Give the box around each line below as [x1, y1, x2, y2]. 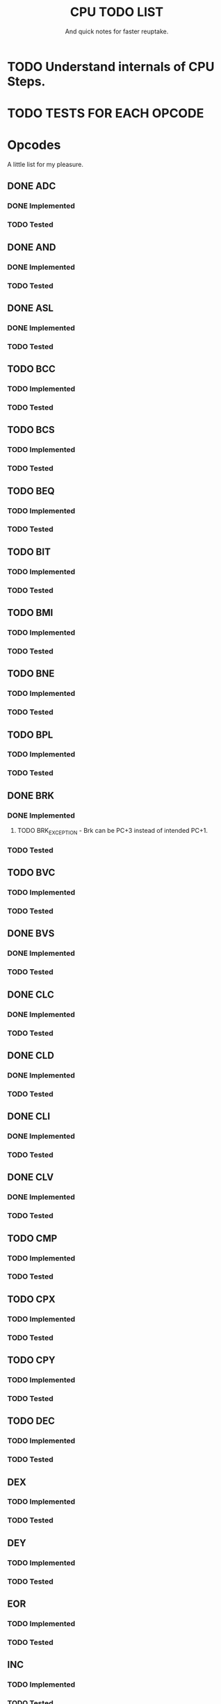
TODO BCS [7, 424, 56, 436]
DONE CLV [7, 1171, 54, 1183]
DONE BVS [7, 927, 55, 939]
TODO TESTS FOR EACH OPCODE [7, 106, 204, 122]
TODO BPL [7, 729, 54, 740]
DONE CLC [7, 989, 54, 1000]
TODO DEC [7, 1415, 56, 1427]
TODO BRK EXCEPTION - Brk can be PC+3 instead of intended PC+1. [17, 827, 208, 836]
